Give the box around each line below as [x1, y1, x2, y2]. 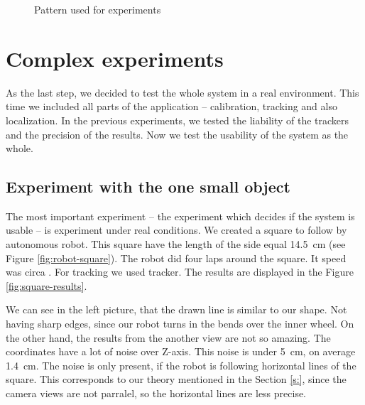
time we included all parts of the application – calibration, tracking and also [6, 99, 337, 114]
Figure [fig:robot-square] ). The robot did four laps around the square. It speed [6, 250, 347, 265]
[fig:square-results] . [6, 278, 87, 293]
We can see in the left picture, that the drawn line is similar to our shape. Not [6, 302, 347, 317]
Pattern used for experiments [34, 2, 161, 16]
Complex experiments [6, 43, 224, 72]
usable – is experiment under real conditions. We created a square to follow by [6, 222, 347, 237]
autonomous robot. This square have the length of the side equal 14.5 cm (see [6, 237, 346, 252]
